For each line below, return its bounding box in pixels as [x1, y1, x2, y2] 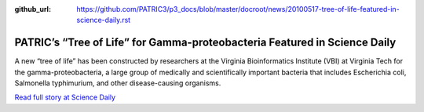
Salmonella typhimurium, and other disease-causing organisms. [14, 78, 221, 88]
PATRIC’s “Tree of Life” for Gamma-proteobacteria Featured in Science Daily [14, 36, 397, 49]
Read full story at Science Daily [14, 92, 116, 102]
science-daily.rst [76, 16, 131, 25]
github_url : [14, 5, 51, 13]
